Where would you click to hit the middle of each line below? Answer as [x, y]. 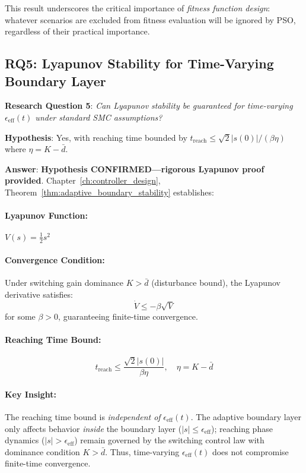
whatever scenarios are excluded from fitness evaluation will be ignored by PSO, [150, 19]
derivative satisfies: [39, 294]
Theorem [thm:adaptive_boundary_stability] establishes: [109, 192]
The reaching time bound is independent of [83, 416]
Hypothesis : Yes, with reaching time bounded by [96, 137]
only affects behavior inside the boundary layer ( [93, 428]
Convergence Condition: [55, 260]
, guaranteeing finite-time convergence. [128, 316]
